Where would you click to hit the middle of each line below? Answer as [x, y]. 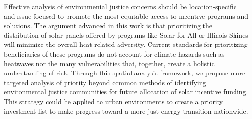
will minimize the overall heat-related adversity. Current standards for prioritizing [126, 44]
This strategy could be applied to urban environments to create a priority [114, 101]
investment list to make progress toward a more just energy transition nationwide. [126, 111]
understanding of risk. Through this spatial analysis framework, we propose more [125, 73]
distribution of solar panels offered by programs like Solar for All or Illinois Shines [126, 35]
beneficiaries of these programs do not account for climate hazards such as [114, 53]
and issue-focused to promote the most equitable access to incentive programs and [126, 16]
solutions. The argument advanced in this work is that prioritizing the [108, 25]
